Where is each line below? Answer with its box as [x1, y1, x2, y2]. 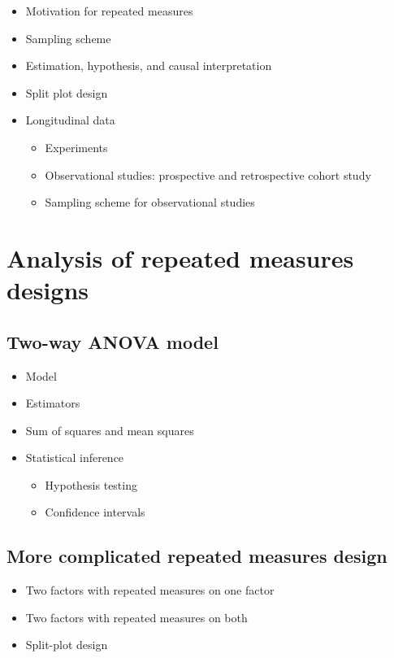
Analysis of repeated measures [6, 241, 354, 274]
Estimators [25, 394, 80, 412]
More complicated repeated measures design [6, 543, 388, 569]
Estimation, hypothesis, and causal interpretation [25, 57, 272, 74]
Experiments [45, 138, 108, 155]
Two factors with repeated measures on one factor [25, 582, 275, 599]
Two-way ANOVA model [6, 329, 219, 354]
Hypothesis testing [45, 476, 137, 493]
